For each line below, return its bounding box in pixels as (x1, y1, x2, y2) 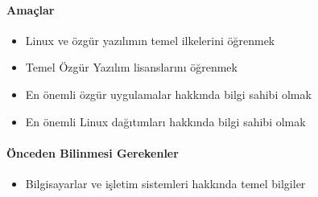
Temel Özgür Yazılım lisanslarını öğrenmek (25, 59, 237, 76)
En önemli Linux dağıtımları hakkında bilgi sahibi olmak (25, 113, 306, 129)
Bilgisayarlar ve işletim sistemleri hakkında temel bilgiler (25, 174, 306, 191)
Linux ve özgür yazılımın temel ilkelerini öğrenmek (25, 31, 275, 48)
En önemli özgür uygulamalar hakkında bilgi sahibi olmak (25, 85, 312, 102)
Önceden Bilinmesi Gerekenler (6, 144, 179, 161)
